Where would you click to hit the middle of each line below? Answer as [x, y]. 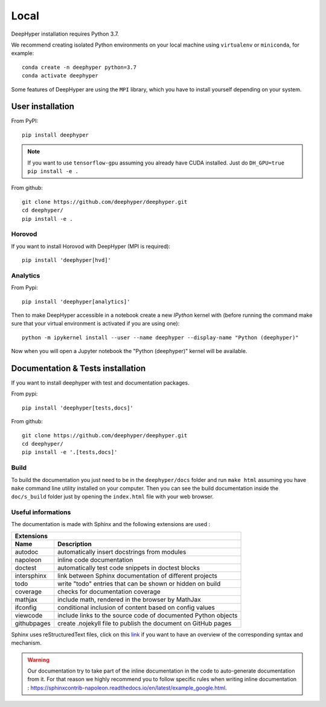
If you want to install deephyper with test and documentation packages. [100, 383]
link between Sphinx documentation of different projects [137, 576]
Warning [38, 660]
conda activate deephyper [60, 76]
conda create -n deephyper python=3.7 [79, 67]
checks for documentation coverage [109, 591]
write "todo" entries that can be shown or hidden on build [139, 584]
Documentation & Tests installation [78, 368]
